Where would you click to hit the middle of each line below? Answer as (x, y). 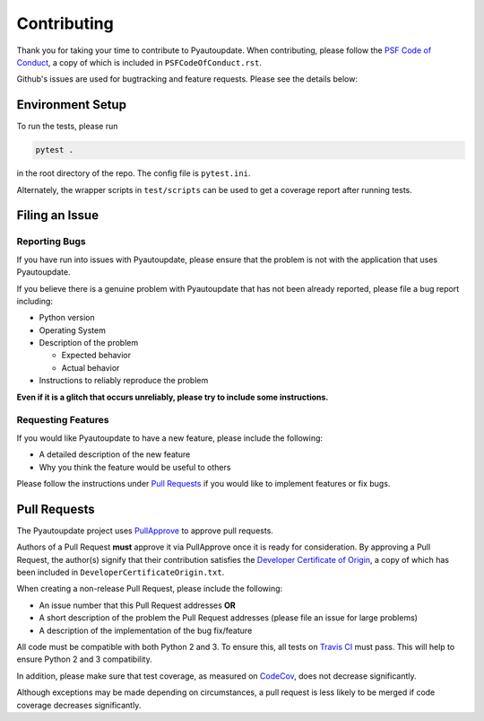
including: (35, 301)
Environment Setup (72, 105)
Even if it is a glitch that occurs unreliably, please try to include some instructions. (173, 397)
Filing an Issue (57, 215)
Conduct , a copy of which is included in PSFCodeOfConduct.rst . (139, 62)
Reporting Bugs (51, 242)
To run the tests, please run (67, 127)
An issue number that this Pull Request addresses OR (138, 605)
